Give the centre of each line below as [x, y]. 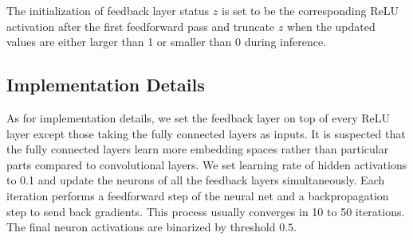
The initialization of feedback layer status [108, 10]
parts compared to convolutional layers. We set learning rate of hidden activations [207, 164]
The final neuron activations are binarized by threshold [141, 227]
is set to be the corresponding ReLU [310, 10]
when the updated [331, 26]
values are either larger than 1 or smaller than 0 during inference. [167, 42]
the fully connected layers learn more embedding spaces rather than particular [198, 149]
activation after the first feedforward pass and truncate [141, 26]
